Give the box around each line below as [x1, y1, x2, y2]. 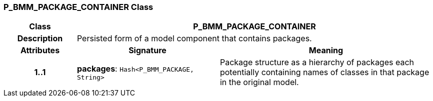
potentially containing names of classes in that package [219, 67, 429, 78]
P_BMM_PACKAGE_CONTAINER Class [3, 2, 153, 12]
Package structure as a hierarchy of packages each [219, 57, 414, 68]
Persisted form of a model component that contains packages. [76, 33, 312, 44]
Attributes [20, 45, 60, 56]
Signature [128, 45, 166, 56]
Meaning [308, 45, 343, 56]
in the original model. [219, 77, 299, 88]
